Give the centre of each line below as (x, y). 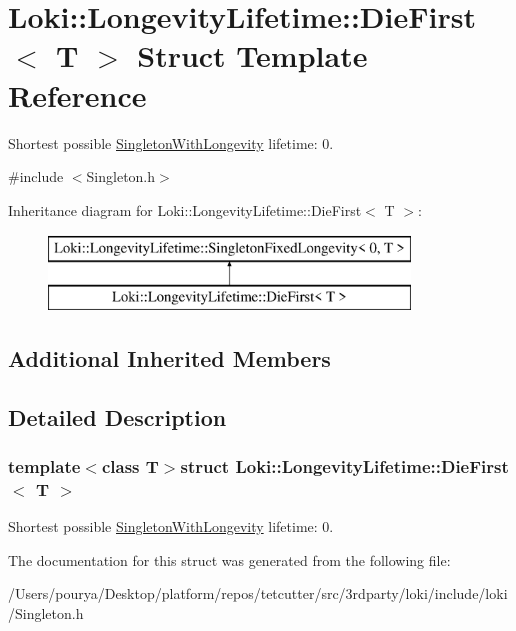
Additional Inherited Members (169, 357)
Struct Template (252, 55)
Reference (77, 94)
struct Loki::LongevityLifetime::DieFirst (344, 465)
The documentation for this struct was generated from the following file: (229, 559)
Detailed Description (117, 416)
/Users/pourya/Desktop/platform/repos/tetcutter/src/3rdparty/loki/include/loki (258, 593)
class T (130, 465)
